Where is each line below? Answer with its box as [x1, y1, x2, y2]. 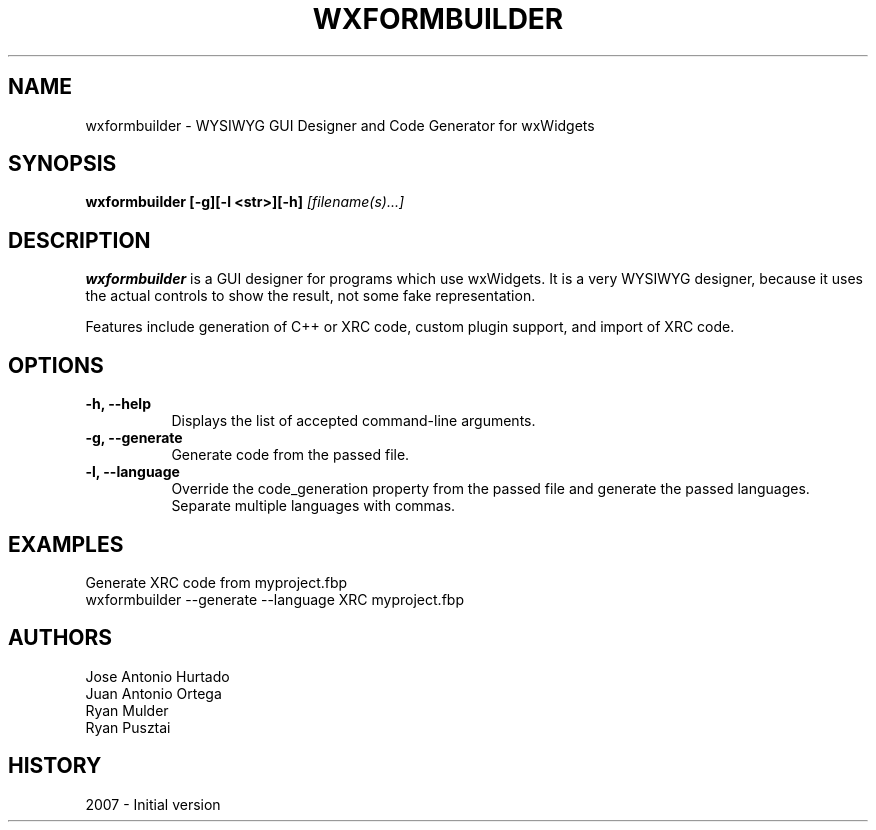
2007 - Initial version [85, 795, 221, 813]
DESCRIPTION [8, 227, 151, 253]
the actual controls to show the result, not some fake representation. [85, 287, 536, 305]
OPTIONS [8, 352, 104, 378]
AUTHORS [8, 625, 113, 651]
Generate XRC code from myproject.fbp [85, 573, 348, 591]
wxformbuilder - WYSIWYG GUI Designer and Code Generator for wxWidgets [85, 116, 595, 134]
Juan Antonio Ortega [85, 684, 222, 702]
